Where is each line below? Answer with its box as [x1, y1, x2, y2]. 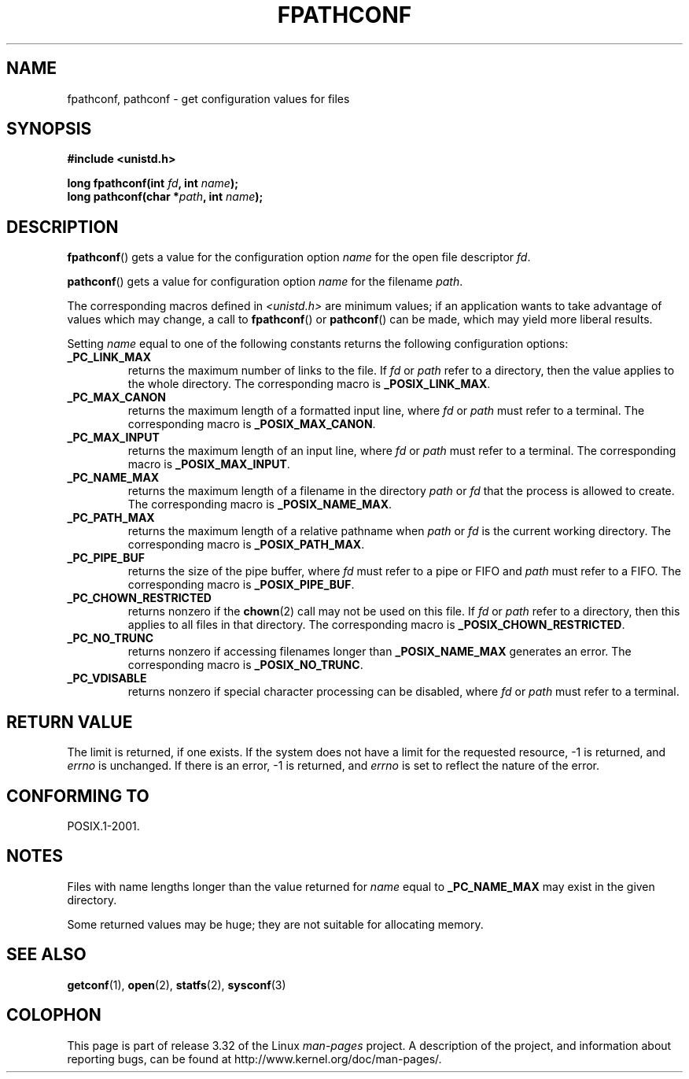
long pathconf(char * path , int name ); [67, 190, 263, 204]
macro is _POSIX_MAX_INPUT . [127, 457, 290, 471]
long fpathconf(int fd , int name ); [67, 176, 238, 190]
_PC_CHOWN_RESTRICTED [67, 591, 212, 605]
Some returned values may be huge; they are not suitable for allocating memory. [67, 917, 484, 931]
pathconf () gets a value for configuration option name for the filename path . [67, 275, 463, 289]
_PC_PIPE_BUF [67, 551, 145, 565]
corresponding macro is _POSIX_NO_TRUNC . [127, 658, 363, 672]
